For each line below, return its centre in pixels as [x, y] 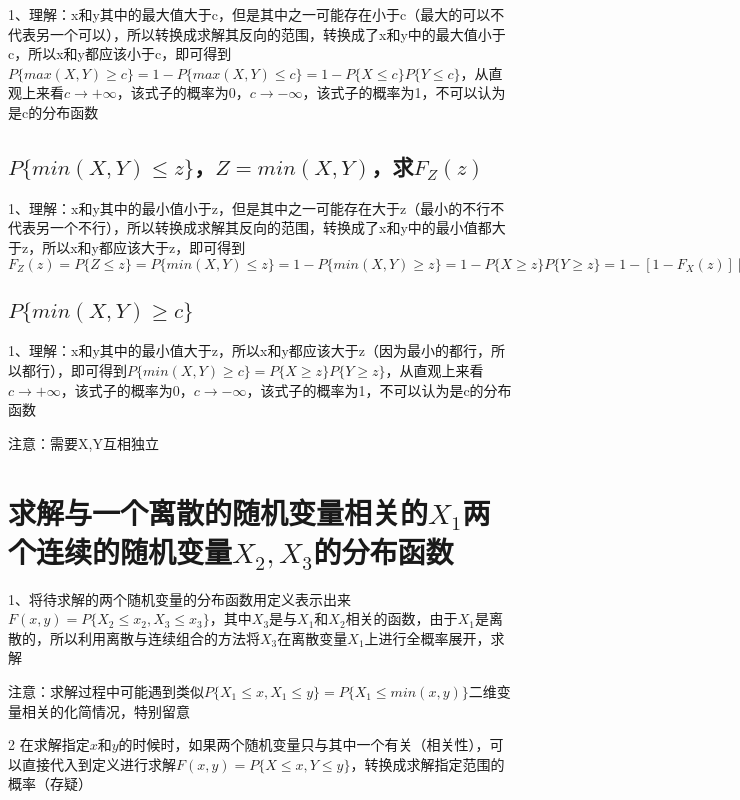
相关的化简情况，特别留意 [105, 710]
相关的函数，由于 [401, 618]
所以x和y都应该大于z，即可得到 [144, 246]
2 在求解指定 [49, 744]
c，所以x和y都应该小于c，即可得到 [120, 53]
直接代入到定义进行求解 [98, 763]
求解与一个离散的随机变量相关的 [218, 511]
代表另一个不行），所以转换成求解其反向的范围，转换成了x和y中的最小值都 [250, 227]
